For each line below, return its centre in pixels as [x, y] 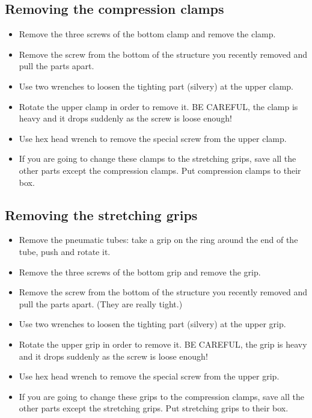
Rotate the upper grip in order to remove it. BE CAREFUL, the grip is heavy [163, 344]
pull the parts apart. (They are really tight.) [101, 303]
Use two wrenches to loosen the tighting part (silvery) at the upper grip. [152, 324]
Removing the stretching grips [101, 214]
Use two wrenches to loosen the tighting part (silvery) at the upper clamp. [156, 86]
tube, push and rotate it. [65, 251]
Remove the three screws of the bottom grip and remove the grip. [140, 272]
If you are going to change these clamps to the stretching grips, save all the [158, 158]
